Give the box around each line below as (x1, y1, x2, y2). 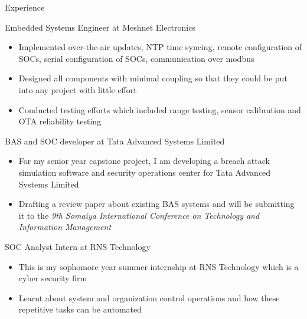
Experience (5, 1, 45, 13)
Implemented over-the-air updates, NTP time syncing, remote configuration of (18, 41, 302, 53)
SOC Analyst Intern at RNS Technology (5, 240, 151, 252)
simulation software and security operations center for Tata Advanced (18, 166, 271, 178)
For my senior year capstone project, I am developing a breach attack (18, 154, 270, 167)
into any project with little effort (18, 83, 137, 96)
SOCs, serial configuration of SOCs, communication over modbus (18, 52, 254, 64)
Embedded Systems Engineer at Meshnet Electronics (5, 21, 195, 33)
